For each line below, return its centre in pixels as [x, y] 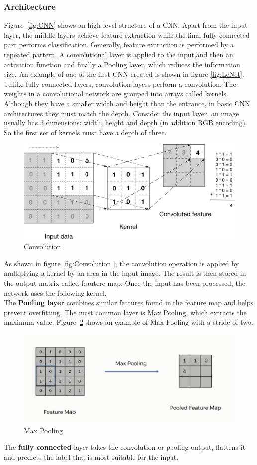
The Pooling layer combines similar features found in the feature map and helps [129, 302]
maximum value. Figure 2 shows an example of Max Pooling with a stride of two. [128, 322]
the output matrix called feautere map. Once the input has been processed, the [125, 283]
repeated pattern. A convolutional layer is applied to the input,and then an [119, 54]
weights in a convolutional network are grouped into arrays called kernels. [116, 93]
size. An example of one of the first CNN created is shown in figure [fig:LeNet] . [124, 74]
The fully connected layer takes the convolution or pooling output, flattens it [125, 447]
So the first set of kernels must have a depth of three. [85, 132]
